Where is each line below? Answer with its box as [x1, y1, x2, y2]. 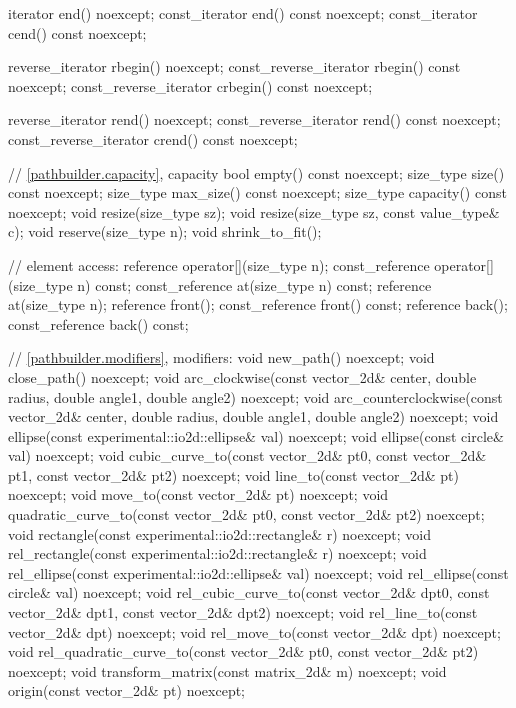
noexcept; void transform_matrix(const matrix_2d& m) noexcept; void [8, 660, 447, 681]
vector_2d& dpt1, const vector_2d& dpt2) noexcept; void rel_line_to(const [8, 602, 478, 623]
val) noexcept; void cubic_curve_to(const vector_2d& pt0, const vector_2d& [8, 445, 487, 466]
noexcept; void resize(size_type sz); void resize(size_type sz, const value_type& [8, 201, 500, 222]
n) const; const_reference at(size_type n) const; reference [77, 274, 432, 295]
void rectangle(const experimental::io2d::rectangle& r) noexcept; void [8, 523, 431, 544]
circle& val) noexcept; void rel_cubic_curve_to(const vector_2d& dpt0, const [8, 582, 490, 603]
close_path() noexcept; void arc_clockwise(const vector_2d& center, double [8, 366, 477, 387]
